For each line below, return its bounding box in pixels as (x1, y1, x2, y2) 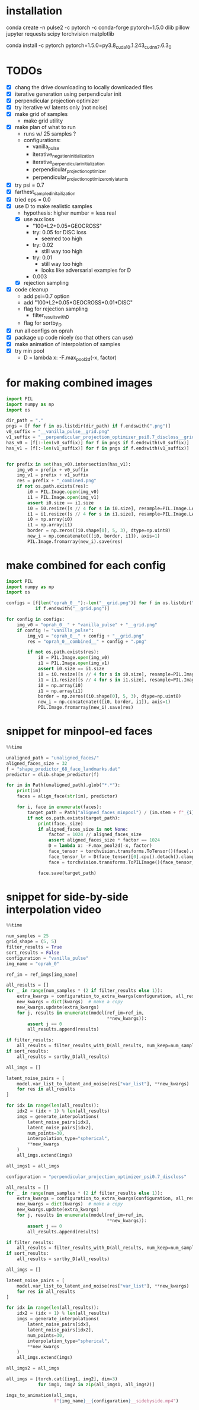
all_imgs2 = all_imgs (6, 1365, 60, 1371)
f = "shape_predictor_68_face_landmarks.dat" (6, 766, 120, 772)
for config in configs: (6, 617, 65, 623)
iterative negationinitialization (32, 150, 94, 159)
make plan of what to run (14, 123, 76, 130)
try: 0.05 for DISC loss (32, 229, 87, 236)
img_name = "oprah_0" (6, 960, 60, 967)
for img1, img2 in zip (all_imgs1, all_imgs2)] (37, 1381, 155, 1387)
